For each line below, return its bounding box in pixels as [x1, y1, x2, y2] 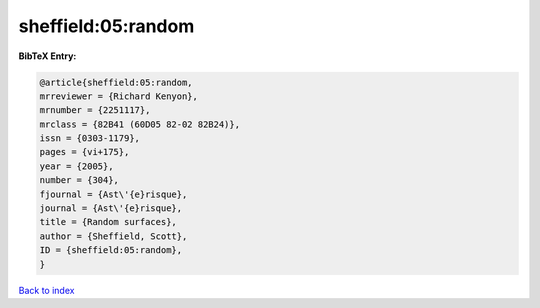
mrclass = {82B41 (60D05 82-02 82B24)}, [39, 118, 240, 130]
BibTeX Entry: [18, 50, 77, 62]
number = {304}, [39, 175, 120, 186]
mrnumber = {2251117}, [39, 105, 151, 116]
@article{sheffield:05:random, [39, 76, 194, 88]
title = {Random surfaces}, [39, 216, 177, 228]
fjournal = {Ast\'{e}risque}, [39, 188, 188, 200]
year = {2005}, [39, 160, 114, 172]
